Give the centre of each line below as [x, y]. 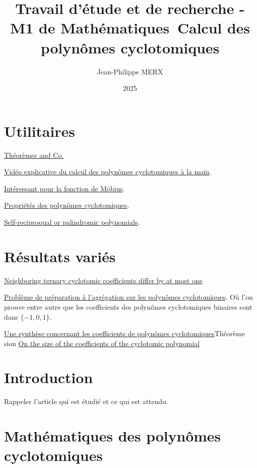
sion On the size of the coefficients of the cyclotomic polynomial [102, 343]
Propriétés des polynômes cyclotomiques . [67, 205]
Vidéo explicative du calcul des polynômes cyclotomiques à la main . [108, 172]
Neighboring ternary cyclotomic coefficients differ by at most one [103, 280]
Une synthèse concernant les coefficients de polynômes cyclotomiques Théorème [124, 333]
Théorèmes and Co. [34, 155]
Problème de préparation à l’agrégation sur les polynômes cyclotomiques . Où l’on [128, 297]
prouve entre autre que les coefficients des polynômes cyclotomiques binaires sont [128, 306]
